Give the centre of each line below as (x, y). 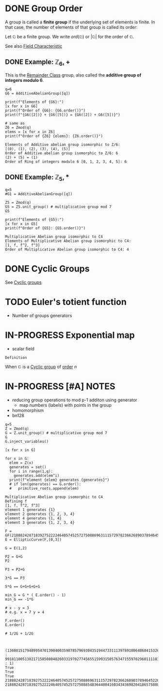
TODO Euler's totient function (66, 302)
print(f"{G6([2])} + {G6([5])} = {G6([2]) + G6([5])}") (63, 115)
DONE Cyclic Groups (47, 269)
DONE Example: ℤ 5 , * (37, 178)
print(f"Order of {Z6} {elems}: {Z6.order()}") (54, 136)
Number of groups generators (42, 316)
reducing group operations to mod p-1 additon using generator (74, 400)
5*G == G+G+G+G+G (23, 586)
